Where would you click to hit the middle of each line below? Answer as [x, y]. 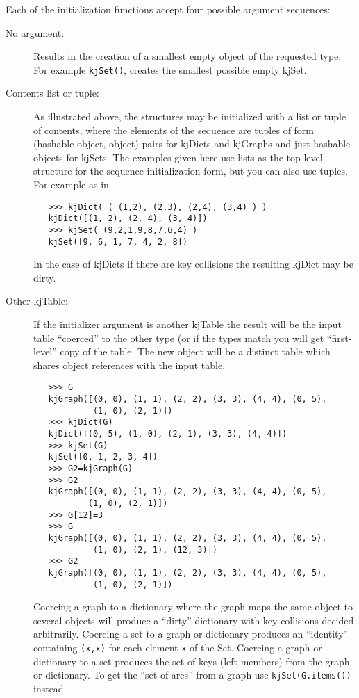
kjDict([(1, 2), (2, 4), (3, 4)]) [128, 219]
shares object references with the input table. [130, 365]
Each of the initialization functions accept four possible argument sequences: [168, 9]
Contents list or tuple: [52, 93]
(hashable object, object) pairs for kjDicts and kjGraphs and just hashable [192, 144]
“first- [339, 338]
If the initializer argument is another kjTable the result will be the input [188, 324]
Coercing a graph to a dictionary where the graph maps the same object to [193, 607]
